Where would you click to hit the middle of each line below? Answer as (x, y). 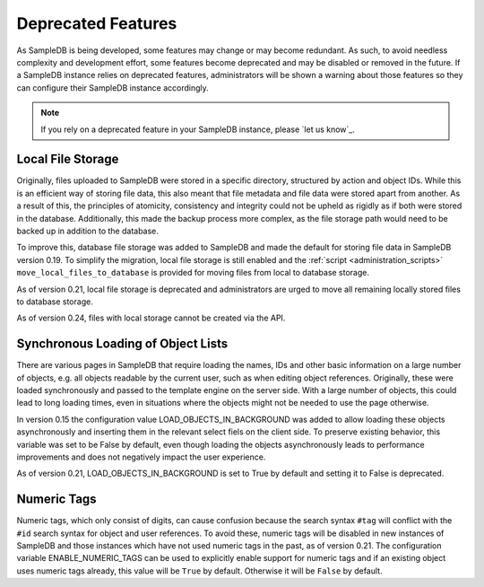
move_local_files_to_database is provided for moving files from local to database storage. (193, 273)
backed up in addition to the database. (87, 231)
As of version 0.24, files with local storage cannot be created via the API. (151, 318)
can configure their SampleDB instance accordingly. (113, 88)
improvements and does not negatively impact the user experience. (141, 457)
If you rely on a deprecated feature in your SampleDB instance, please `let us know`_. (198, 129)
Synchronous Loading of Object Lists (122, 344)
